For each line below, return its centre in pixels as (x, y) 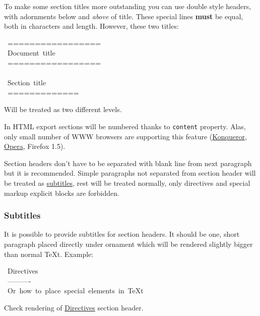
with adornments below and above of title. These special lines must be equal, (124, 16)
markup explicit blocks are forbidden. (62, 193)
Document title (31, 53)
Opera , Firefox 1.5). (35, 146)
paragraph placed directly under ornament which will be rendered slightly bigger (128, 244)
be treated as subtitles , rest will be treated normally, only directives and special (127, 182)
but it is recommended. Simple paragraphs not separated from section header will (130, 173)
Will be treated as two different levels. (63, 109)
